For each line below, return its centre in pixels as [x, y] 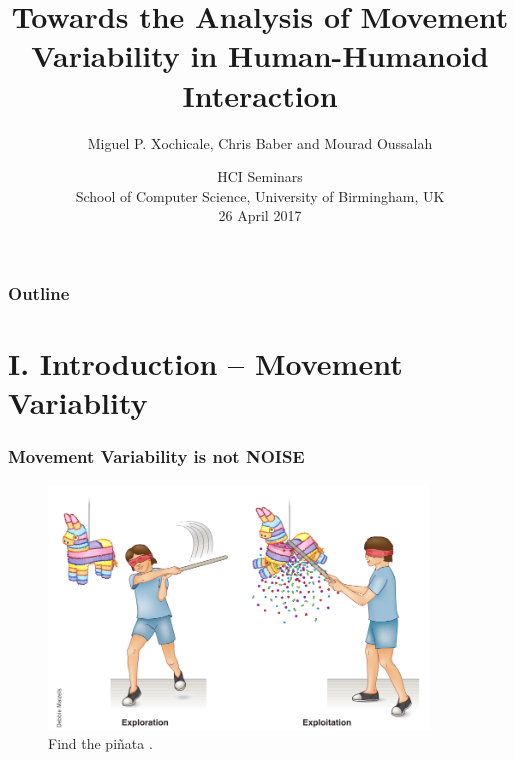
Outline [39, 292]
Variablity [78, 402]
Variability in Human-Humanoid [260, 55]
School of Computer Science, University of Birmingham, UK [260, 195]
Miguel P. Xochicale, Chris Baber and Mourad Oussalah [260, 142]
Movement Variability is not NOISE [156, 456]
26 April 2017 [260, 215]
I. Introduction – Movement [205, 362]
